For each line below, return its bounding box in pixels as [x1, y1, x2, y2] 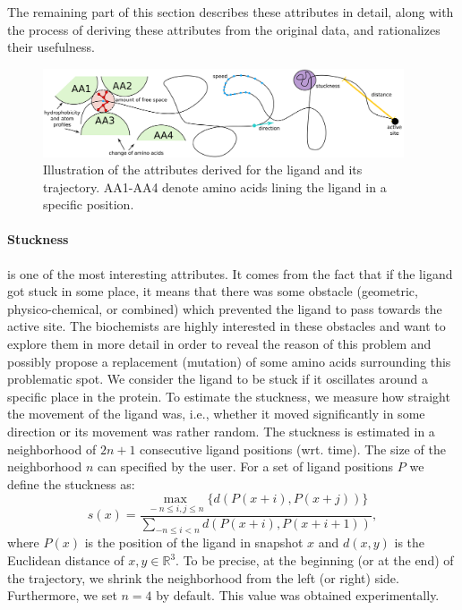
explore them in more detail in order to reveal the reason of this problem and [7, 335, 432, 353]
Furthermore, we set [7, 586, 117, 605]
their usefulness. [7, 38, 95, 56]
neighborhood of [7, 439, 97, 458]
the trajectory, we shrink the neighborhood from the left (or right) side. [7, 568, 399, 587]
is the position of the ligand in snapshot [84, 533, 304, 552]
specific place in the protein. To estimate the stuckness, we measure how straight [7, 386, 450, 405]
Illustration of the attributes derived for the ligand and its [43, 160, 363, 179]
